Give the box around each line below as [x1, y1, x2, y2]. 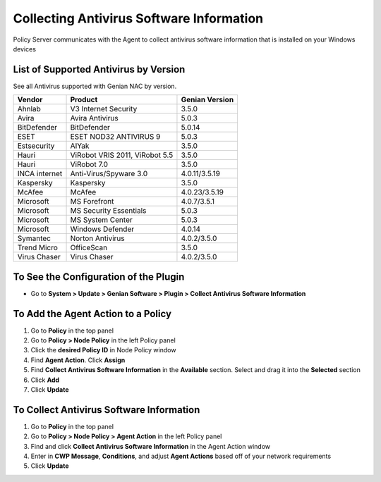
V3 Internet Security [70, 104, 138, 114]
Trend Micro [17, 243, 58, 253]
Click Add [30, 376, 60, 384]
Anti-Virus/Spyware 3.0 [70, 169, 148, 179]
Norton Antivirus [70, 233, 125, 243]
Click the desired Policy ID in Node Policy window [30, 346, 176, 354]
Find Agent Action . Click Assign [30, 356, 126, 364]
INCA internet [17, 169, 63, 179]
